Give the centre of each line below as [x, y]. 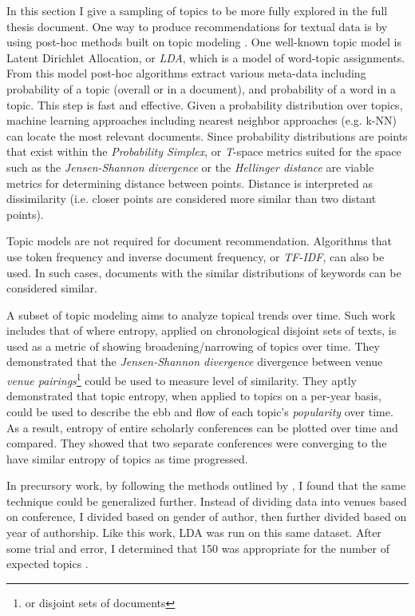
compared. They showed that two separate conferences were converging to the [197, 443]
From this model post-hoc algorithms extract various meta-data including [186, 73]
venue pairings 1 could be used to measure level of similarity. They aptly [182, 379]
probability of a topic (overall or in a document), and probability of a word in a [201, 88]
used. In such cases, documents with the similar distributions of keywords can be [204, 272]
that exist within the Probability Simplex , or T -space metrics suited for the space [204, 151]
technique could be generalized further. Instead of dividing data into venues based [207, 501]
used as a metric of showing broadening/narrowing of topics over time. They [193, 346]
